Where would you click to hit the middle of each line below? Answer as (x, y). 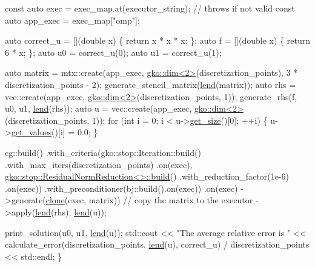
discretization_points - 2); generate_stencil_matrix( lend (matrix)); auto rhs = (151, 84)
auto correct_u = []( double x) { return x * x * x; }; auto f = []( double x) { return (157, 40)
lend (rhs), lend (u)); (71, 211)
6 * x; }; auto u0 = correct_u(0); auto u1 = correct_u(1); (113, 52)
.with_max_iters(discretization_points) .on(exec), (99, 164)
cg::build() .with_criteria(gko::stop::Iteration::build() (103, 152)
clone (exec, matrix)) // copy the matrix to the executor (149, 200)
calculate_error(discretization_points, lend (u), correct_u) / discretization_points (157, 244)
